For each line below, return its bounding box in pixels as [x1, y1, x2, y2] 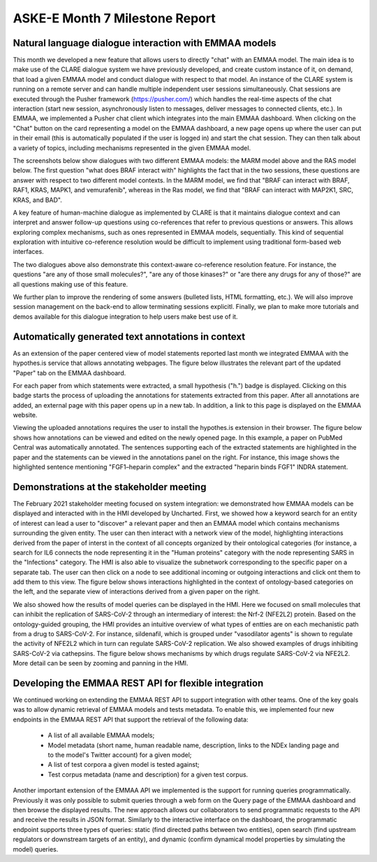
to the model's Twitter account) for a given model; [47, 751, 192, 759]
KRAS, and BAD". [13, 196, 62, 204]
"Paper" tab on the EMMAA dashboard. [13, 368, 126, 377]
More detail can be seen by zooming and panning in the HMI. [13, 659, 188, 668]
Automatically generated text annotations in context [13, 331, 246, 343]
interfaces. [13, 247, 45, 256]
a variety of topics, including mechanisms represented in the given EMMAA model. [13, 143, 251, 152]
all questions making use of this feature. [13, 280, 128, 288]
